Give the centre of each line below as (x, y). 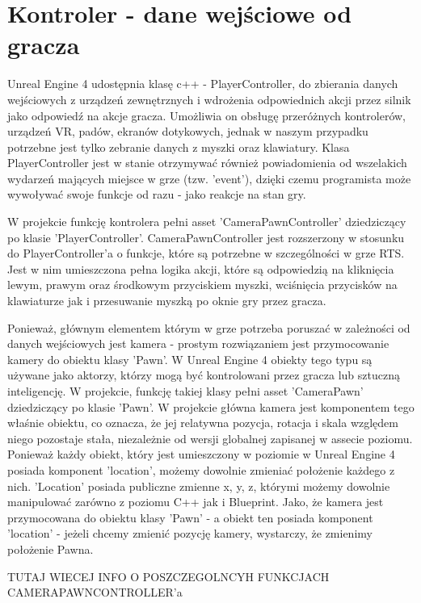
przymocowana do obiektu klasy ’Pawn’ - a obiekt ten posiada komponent (190, 517)
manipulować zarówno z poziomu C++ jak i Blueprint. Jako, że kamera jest (196, 502)
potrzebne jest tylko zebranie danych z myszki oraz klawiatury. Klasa (179, 147)
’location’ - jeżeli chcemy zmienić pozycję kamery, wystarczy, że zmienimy (190, 533)
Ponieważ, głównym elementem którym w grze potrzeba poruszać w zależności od (209, 327)
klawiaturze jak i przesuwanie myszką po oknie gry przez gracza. (167, 301)
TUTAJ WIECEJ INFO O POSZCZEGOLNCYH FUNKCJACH (168, 576)
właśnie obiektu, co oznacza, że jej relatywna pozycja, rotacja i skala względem (203, 423)
